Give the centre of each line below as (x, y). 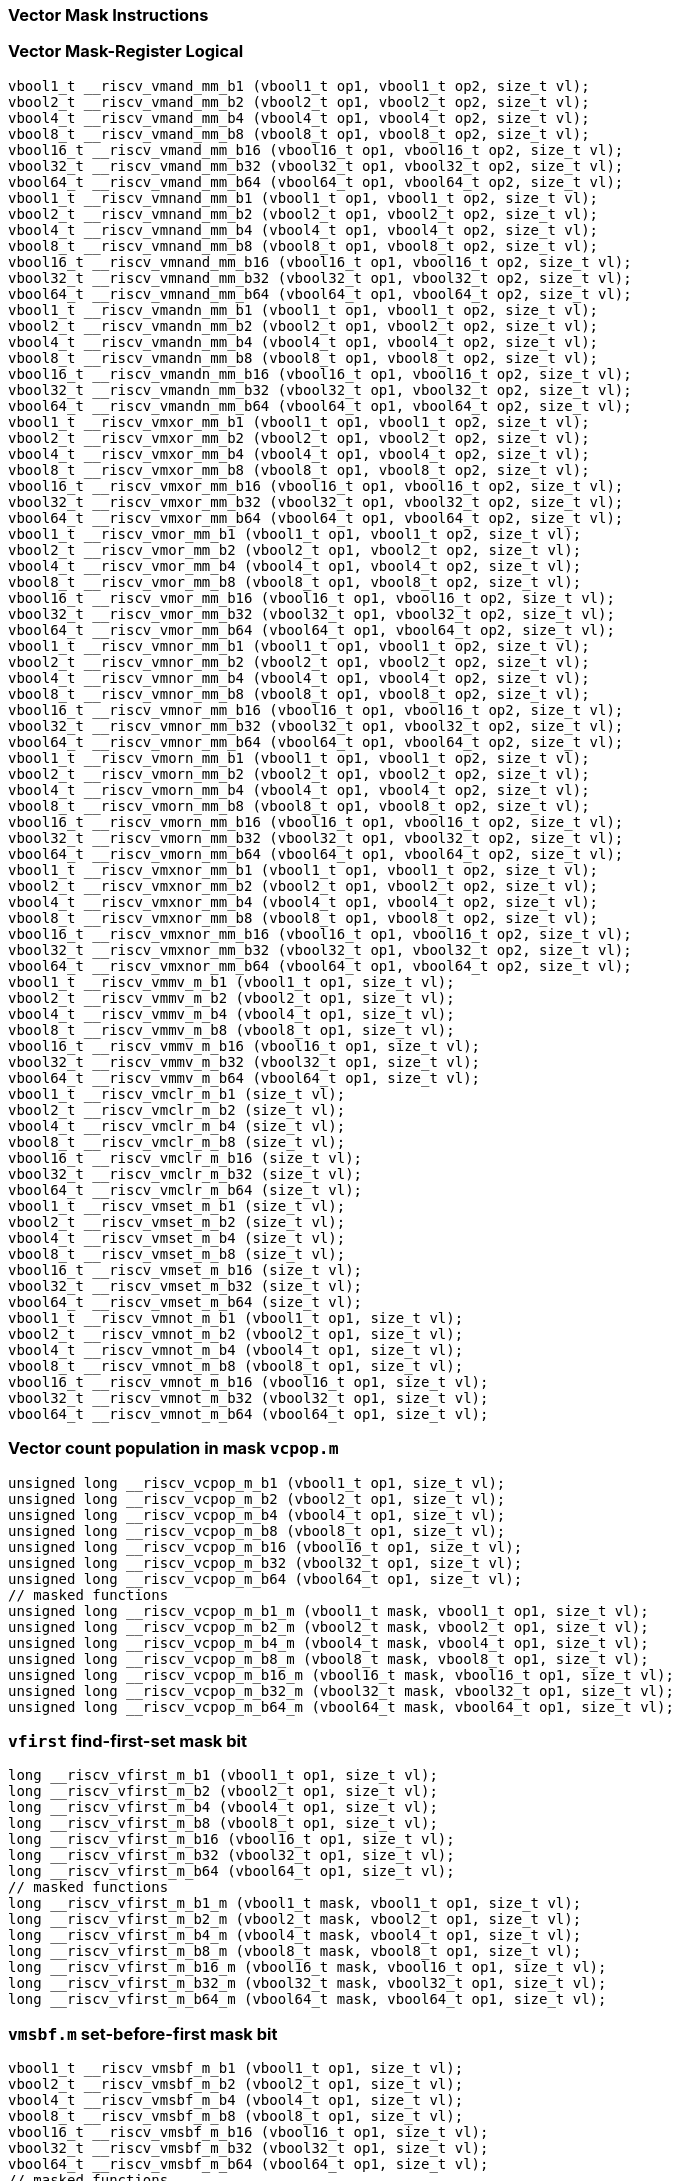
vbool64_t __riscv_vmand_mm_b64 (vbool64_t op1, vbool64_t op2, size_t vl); (316, 181)
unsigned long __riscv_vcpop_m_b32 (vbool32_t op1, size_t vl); (265, 1562)
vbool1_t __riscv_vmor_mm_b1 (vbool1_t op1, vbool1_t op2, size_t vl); (295, 533)
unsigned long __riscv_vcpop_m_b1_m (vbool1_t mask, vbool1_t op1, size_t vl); (328, 1610)
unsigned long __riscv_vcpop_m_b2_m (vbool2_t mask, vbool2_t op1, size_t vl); (328, 1626)
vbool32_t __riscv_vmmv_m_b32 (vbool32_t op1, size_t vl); (244, 1061)
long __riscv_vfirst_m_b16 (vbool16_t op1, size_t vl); (231, 1839)
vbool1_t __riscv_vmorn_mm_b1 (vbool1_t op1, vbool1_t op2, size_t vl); (299, 757)
